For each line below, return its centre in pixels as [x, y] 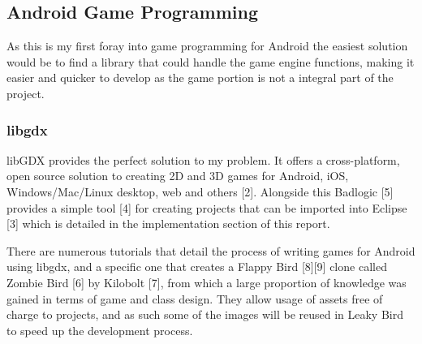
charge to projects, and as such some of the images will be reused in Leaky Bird [205, 314]
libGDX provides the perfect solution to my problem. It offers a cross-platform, [203, 159]
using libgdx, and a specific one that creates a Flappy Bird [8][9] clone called [197, 267]
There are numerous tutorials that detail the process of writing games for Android [211, 250]
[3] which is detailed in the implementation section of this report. [168, 224]
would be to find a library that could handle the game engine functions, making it [211, 61]
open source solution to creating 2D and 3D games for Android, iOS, [178, 176]
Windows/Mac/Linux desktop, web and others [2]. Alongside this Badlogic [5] [200, 191]
